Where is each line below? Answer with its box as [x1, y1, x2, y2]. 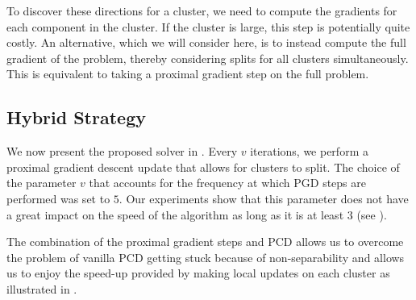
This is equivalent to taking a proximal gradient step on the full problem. [6, 65, 369, 82]
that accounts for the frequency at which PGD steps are [89, 174, 366, 191]
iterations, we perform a [250, 143, 368, 160]
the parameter [6, 174, 77, 191]
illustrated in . [6, 280, 77, 297]
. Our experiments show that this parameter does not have [119, 190, 409, 206]
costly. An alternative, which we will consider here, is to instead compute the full [6, 34, 406, 51]
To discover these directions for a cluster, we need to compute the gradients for [6, 2, 397, 19]
